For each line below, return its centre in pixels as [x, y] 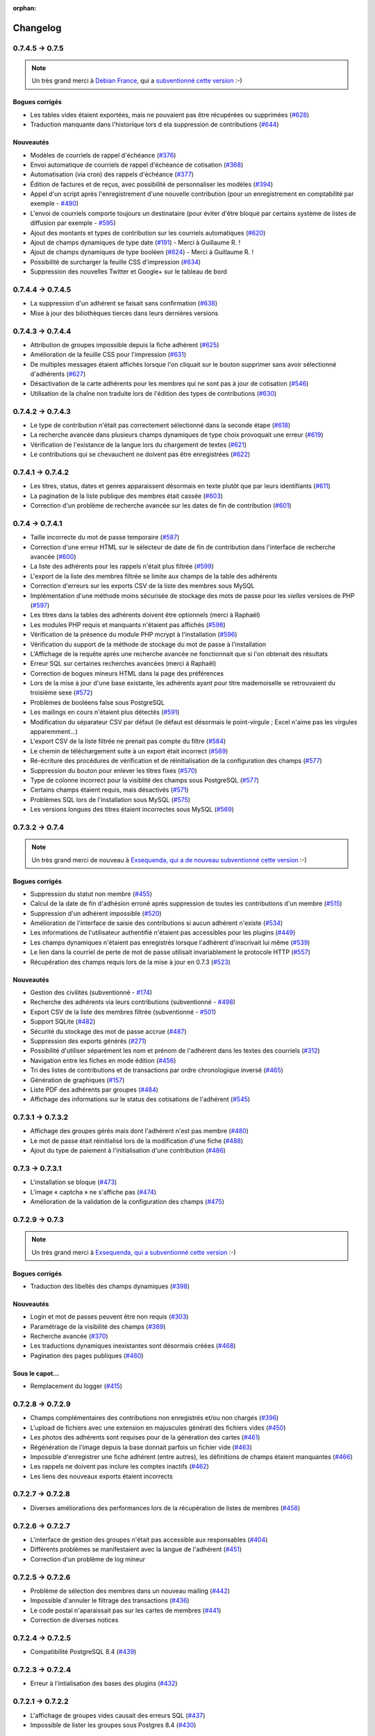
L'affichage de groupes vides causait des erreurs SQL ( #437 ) [118, 1715]
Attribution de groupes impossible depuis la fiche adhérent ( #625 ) [125, 344]
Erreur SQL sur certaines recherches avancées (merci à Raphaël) [123, 664]
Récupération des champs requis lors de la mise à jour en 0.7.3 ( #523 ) [130, 962]
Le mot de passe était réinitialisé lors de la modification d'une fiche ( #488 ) [137, 1141]
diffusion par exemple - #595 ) [73, 223]
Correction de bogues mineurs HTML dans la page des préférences [127, 673]
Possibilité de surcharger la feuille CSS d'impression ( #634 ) [116, 262]
